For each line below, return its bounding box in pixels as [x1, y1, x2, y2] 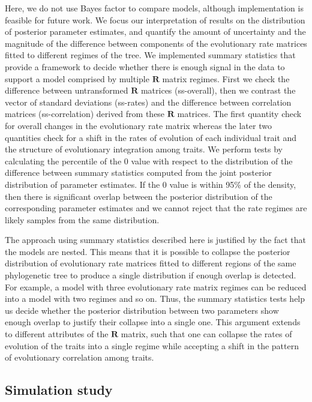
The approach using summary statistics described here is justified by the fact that [5, 233, 307, 246]
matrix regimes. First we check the [162, 72, 290, 85]
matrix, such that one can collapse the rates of [121, 328, 292, 340]
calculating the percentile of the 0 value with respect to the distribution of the [5, 154, 293, 167]
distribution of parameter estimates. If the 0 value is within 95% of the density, [5, 178, 296, 190]
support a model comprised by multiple [5, 72, 149, 85]
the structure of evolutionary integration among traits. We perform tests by [5, 143, 283, 155]
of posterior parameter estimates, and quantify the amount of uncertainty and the [5, 25, 306, 38]
